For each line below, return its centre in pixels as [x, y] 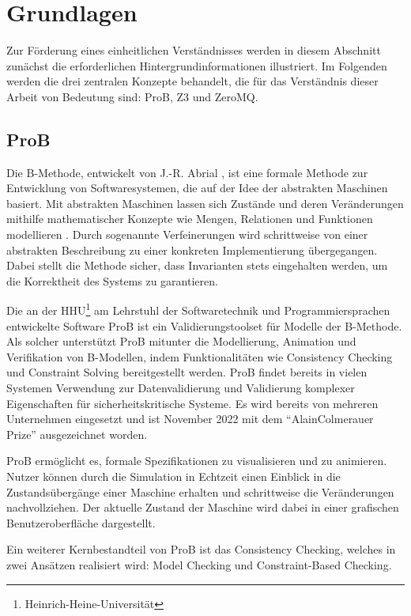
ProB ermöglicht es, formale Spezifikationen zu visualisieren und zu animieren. [197, 461]
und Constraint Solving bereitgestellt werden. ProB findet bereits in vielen [187, 372]
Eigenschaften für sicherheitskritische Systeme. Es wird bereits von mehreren [192, 403]
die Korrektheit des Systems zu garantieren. [112, 280]
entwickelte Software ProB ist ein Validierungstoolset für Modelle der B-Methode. [204, 325]
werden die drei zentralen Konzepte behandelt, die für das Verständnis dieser [192, 81]
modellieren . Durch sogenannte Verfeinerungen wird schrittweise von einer [187, 234]
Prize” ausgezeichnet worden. [77, 434]
